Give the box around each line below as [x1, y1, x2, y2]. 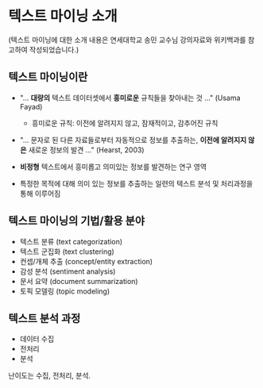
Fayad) [19, 102, 43, 111]
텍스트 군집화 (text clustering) [19, 247, 115, 256]
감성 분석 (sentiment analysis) [19, 267, 116, 276]
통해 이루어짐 [19, 188, 61, 198]
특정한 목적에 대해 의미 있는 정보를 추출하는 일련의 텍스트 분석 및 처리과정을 [19, 179, 253, 188]
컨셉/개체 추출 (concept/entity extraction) [19, 256, 153, 266]
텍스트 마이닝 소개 [8, 7, 118, 25]
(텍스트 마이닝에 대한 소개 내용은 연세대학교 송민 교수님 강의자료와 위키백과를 [8, 35, 246, 44]
